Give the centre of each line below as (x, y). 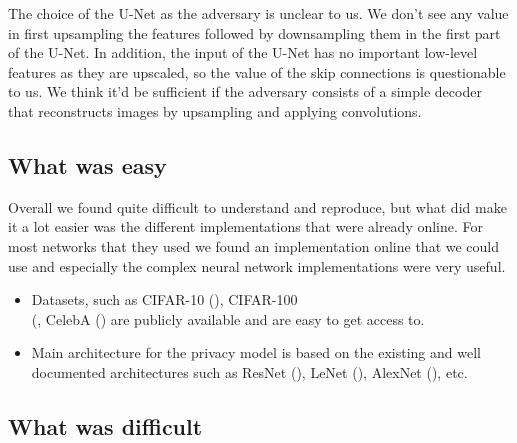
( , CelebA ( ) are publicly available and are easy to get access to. (228, 318)
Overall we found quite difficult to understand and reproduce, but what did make (257, 206)
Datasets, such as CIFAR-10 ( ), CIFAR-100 (164, 299)
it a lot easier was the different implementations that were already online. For (246, 226)
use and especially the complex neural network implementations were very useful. (257, 265)
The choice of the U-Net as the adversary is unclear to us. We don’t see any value (258, 13)
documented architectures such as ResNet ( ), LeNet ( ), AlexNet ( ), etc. (249, 371)
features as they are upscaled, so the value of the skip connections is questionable (257, 71)
